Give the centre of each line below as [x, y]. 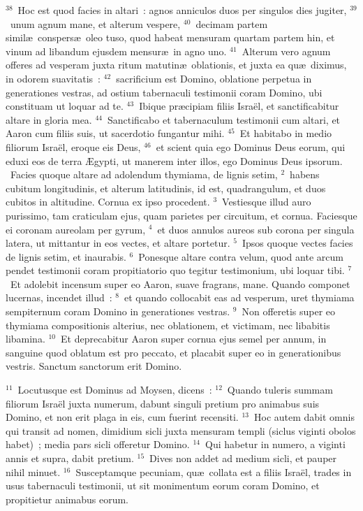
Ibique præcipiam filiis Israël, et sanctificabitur [239, 106]
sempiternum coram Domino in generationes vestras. [118, 311]
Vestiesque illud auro [267, 202]
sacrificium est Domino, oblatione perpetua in [214, 78]
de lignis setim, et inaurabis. [66, 256]
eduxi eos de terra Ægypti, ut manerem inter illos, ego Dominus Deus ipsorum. [174, 160]
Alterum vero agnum [286, 51]
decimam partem [232, 23]
